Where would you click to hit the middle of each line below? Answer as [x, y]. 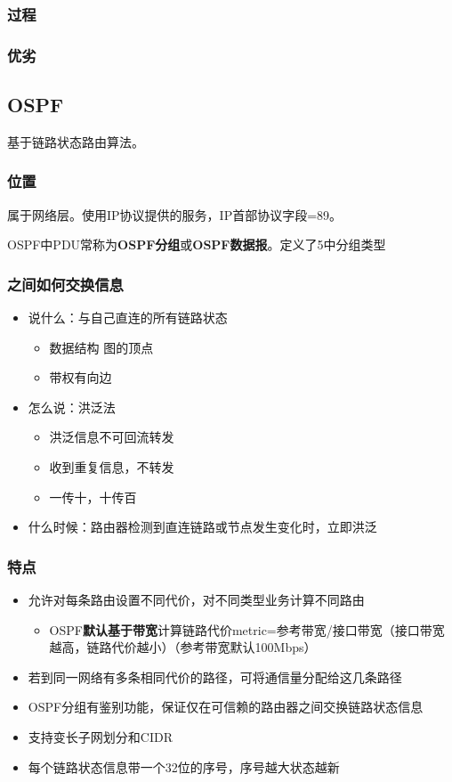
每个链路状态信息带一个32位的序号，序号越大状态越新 [184, 766]
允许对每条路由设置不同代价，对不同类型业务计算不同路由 [196, 600]
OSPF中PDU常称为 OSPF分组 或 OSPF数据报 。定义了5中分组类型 [197, 244]
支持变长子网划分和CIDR [100, 737]
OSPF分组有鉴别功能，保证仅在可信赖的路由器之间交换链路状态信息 [226, 707]
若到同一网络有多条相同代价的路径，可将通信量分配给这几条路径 [215, 676]
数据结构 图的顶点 [101, 347]
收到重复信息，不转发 [112, 467]
